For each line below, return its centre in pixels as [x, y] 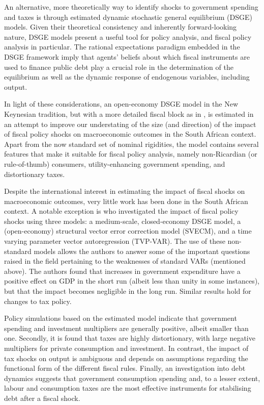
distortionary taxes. [35, 174]
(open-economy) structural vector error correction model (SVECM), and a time [128, 231]
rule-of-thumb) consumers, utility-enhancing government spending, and [115, 163]
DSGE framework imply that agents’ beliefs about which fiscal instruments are [127, 56]
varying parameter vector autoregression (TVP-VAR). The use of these [115, 241]
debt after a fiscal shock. [42, 398]
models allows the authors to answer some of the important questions [142, 251]
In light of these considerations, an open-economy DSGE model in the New [121, 104]
